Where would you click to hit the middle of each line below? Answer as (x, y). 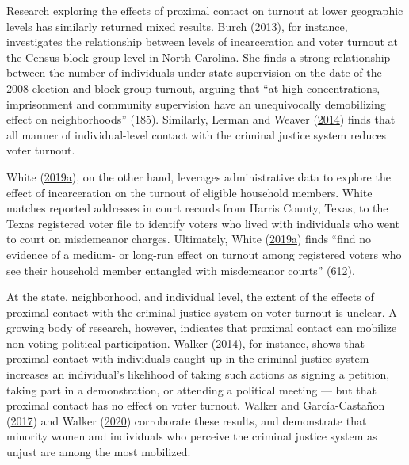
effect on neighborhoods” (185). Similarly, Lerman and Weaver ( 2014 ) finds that (201, 119)
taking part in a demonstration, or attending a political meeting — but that (191, 389)
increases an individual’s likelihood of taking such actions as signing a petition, (198, 374)
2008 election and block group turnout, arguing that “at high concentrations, (193, 88)
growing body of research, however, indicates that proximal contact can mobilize (202, 328)
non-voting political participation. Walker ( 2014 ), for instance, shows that (185, 343)
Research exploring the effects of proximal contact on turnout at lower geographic (205, 10)
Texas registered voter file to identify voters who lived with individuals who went (203, 223)
